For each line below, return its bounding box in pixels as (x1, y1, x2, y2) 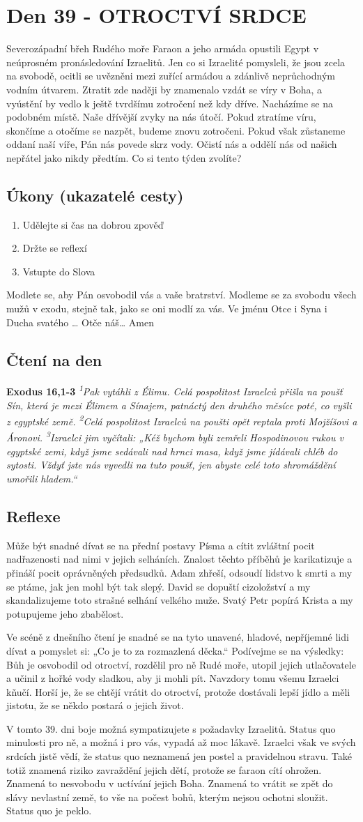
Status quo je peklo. (6, 803, 92, 818)
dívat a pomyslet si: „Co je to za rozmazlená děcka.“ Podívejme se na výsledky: (6, 643, 344, 657)
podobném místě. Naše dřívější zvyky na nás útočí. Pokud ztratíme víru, (6, 109, 316, 124)
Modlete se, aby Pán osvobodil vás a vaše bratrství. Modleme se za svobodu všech (6, 287, 357, 302)
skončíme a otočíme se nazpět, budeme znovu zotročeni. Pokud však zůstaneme (6, 123, 346, 137)
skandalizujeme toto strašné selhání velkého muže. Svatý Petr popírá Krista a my (6, 593, 353, 607)
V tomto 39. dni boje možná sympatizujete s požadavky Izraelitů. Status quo (6, 721, 336, 736)
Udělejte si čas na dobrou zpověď (22, 217, 164, 231)
